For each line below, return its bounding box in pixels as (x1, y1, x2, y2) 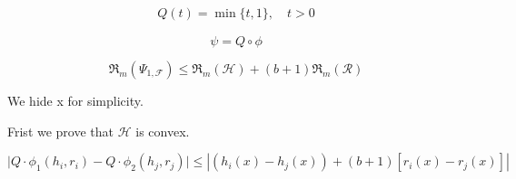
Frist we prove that (7, 121, 114, 140)
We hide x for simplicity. (7, 91, 144, 110)
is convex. (135, 121, 190, 140)
